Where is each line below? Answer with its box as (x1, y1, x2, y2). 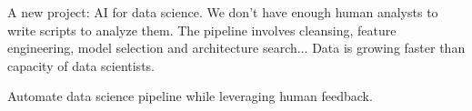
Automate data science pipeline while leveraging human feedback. (7, 86, 373, 106)
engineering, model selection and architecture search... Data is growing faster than (7, 38, 466, 57)
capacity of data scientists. (7, 55, 155, 75)
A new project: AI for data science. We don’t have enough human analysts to (7, 3, 438, 21)
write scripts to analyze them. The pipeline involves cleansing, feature (7, 20, 397, 39)
